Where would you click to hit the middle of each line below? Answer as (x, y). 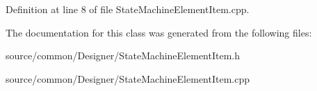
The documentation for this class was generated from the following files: (159, 32)
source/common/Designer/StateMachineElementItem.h (123, 55)
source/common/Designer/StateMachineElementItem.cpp (128, 78)
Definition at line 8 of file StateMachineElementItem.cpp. (128, 9)
